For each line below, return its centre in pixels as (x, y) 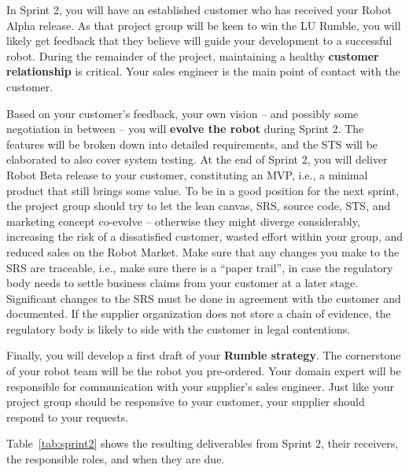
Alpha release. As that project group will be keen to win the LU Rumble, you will (204, 25)
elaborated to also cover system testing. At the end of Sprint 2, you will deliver (197, 159)
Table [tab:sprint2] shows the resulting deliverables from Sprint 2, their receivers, (203, 443)
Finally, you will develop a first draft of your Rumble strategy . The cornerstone (204, 355)
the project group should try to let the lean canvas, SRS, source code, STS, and (199, 206)
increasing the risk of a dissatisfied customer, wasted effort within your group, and (204, 236)
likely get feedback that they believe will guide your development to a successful (199, 41)
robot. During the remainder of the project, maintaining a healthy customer (193, 55)
